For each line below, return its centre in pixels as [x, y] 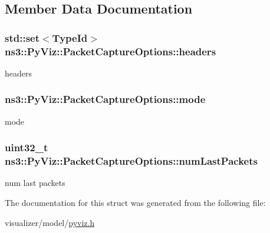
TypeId [70, 37]
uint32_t [27, 147]
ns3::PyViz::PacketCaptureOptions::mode [105, 99]
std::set [22, 37]
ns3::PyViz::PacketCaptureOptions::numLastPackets [131, 161]
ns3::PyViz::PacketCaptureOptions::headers [111, 51]
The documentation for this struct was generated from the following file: [135, 203]
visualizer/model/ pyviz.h [50, 222]
